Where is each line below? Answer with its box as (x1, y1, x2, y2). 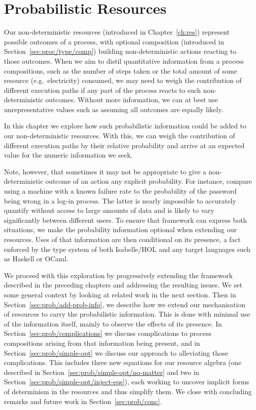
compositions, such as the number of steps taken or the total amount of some (4, 65, 237, 76)
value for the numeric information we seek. (4, 150, 133, 160)
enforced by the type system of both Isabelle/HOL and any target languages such (4, 244, 251, 254)
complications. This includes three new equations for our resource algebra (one (4, 357, 242, 368)
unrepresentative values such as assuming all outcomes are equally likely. (4, 104, 223, 114)
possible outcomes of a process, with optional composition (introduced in (4, 36, 224, 46)
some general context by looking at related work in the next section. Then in (4, 289, 236, 299)
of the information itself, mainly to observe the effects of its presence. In (4, 318, 222, 328)
